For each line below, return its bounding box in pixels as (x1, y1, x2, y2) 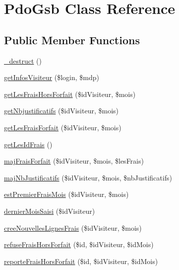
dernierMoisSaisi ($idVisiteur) (4, 205, 95, 216)
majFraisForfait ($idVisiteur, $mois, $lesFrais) (4, 156, 144, 166)
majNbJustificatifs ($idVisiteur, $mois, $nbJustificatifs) (4, 172, 172, 182)
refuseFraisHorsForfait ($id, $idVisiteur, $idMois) (4, 239, 154, 250)
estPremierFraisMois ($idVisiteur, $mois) (4, 189, 129, 199)
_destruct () (4, 55, 42, 66)
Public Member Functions (4, 32, 140, 47)
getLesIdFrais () (4, 139, 53, 149)
